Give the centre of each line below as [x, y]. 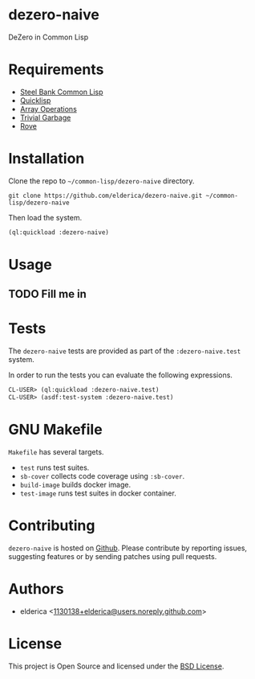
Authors [36, 589]
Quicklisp [35, 100]
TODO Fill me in [47, 294]
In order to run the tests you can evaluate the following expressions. [120, 375]
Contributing [52, 526]
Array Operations [49, 109]
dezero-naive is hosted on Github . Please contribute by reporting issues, [127, 548]
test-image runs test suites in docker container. [98, 493]
